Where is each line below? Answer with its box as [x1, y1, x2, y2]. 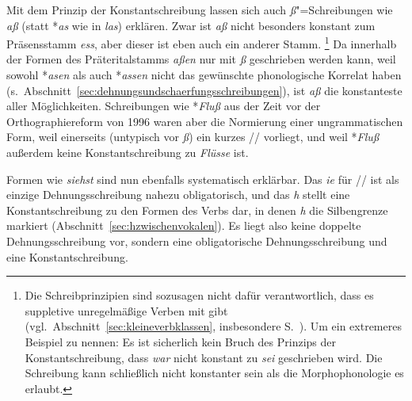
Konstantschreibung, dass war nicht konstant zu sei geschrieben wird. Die [25, 349, 383, 365]
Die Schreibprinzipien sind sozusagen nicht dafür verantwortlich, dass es [25, 287, 374, 304]
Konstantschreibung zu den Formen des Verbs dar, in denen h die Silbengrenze [6, 201, 388, 218]
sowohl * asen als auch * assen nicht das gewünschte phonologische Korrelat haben [6, 67, 402, 83]
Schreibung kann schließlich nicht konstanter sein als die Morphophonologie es [25, 365, 404, 381]
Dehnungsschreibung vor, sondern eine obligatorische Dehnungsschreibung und [6, 232, 387, 249]
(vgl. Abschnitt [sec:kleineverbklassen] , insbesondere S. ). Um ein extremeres [25, 318, 402, 334]
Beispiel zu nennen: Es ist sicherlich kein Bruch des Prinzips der [25, 333, 337, 349]
